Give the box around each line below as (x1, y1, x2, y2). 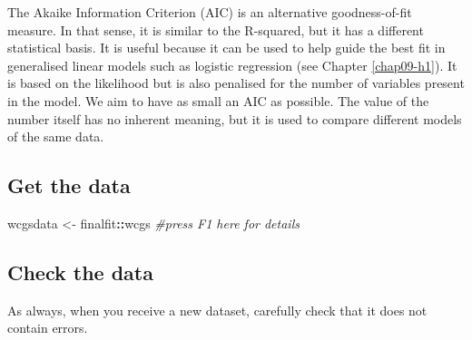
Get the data (7, 171, 131, 199)
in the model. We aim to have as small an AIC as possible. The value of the (7, 91, 429, 110)
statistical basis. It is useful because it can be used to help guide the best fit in (7, 38, 446, 57)
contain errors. (7, 318, 88, 337)
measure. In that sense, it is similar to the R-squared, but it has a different (7, 20, 424, 39)
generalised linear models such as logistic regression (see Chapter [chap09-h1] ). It (7, 55, 457, 74)
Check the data (7, 257, 153, 286)
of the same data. (7, 127, 104, 146)
